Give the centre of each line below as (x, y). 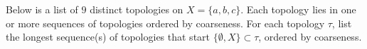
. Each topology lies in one (298, 9)
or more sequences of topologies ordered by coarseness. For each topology (165, 23)
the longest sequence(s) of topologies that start (108, 37)
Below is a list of (42, 9)
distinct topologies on (137, 9)
